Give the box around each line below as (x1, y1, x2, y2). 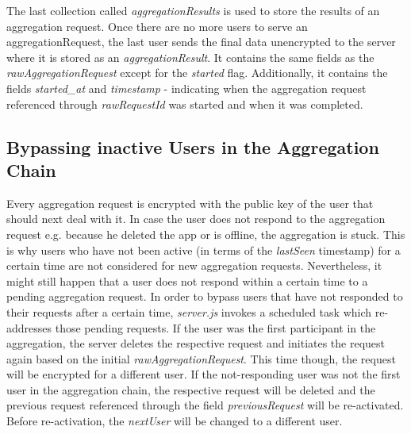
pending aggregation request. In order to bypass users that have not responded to (6, 288, 403, 305)
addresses (6, 319, 52, 336)
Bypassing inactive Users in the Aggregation (6, 134, 379, 159)
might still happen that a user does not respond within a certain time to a (6, 272, 368, 289)
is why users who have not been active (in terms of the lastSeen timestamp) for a (6, 241, 401, 258)
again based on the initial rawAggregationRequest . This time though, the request (6, 350, 396, 367)
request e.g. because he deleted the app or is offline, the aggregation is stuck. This (6, 225, 405, 242)
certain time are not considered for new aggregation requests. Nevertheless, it (6, 257, 382, 274)
